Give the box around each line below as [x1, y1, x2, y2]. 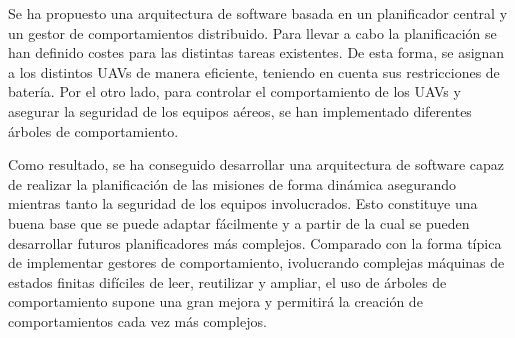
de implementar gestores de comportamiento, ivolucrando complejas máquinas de [8, 252, 505, 273]
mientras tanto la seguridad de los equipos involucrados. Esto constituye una [8, 193, 478, 214]
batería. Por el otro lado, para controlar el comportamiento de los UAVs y [8, 81, 461, 102]
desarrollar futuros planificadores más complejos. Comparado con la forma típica [8, 232, 502, 253]
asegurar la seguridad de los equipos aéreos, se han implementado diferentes [8, 100, 472, 121]
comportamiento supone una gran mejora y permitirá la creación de [8, 291, 423, 312]
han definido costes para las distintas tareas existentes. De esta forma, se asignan [8, 42, 505, 63]
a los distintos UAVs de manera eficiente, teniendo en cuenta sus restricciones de [8, 61, 500, 82]
